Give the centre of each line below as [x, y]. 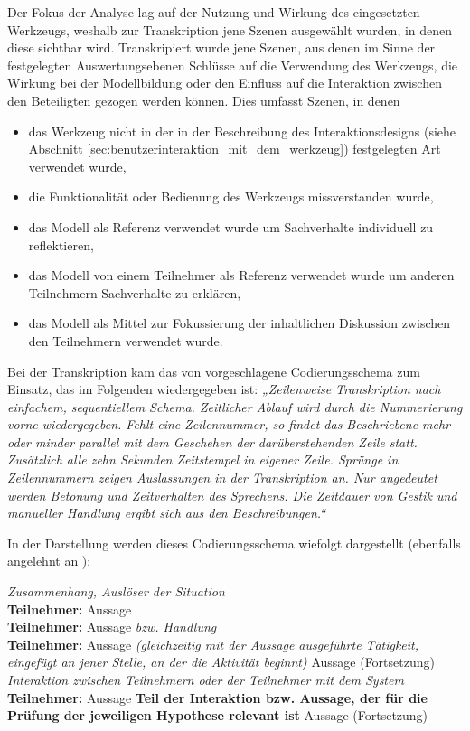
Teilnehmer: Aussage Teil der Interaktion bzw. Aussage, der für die [217, 697]
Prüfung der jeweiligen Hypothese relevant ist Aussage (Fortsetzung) [218, 715]
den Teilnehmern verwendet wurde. [126, 340]
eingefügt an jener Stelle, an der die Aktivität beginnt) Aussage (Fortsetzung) [221, 662]
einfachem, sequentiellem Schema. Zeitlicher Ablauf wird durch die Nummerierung [235, 406]
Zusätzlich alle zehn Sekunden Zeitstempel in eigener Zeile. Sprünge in [203, 459]
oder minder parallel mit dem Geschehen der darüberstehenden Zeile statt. [212, 441]
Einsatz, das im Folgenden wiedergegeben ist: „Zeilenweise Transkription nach [224, 389]
